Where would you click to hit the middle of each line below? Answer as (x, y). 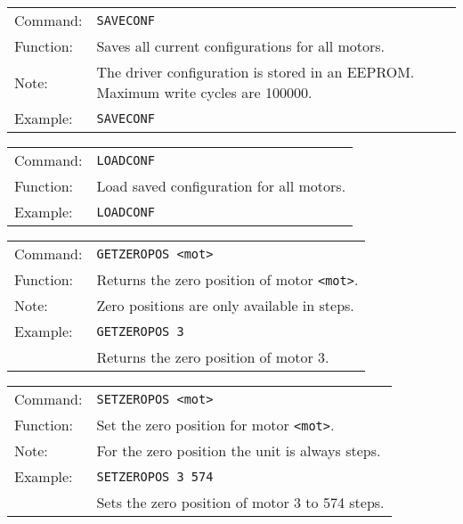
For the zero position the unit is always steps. (239, 450)
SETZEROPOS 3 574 (155, 476)
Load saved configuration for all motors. (221, 186)
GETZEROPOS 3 (140, 331)
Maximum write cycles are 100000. (204, 92)
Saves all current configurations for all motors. (241, 46)
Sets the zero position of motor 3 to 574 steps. (240, 502)
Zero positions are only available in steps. (225, 305)
